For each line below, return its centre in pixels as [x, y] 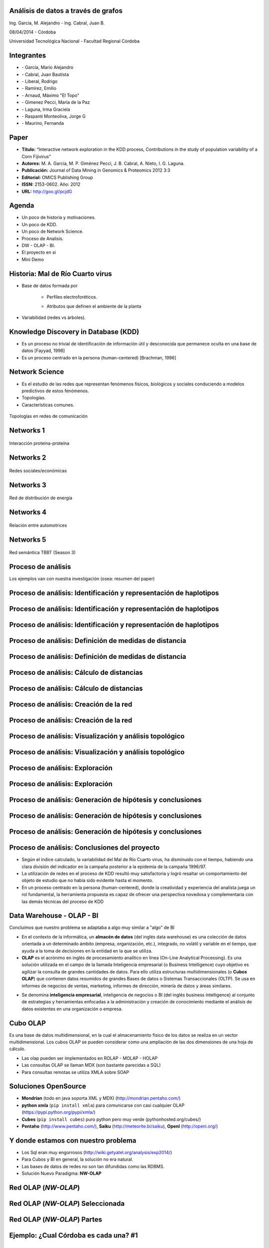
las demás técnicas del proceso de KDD [63, 902]
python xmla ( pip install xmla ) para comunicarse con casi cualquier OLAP [103, 1105]
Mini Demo [33, 259]
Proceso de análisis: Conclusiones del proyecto [84, 848]
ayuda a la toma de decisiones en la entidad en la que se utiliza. [87, 950]
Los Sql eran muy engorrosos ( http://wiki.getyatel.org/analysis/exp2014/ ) [97, 1152]
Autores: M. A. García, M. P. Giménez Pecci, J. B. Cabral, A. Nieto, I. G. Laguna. [103, 163]
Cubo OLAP [28, 1023]
